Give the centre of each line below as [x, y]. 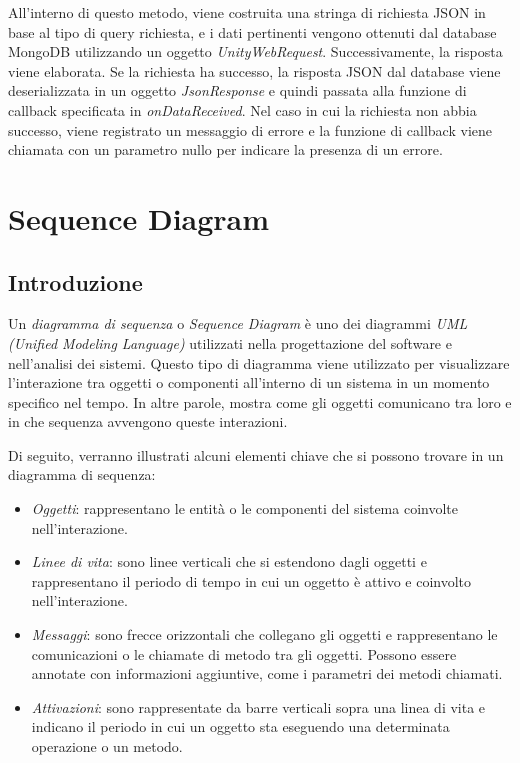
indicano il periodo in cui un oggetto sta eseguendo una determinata [240, 726]
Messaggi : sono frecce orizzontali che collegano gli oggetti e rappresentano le [264, 634]
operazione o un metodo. [107, 746]
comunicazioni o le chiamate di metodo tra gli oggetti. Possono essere [244, 653]
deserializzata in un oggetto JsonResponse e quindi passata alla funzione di [237, 90]
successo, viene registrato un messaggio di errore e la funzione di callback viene [250, 129]
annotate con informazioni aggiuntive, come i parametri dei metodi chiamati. [267, 673]
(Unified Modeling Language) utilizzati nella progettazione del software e [230, 342]
